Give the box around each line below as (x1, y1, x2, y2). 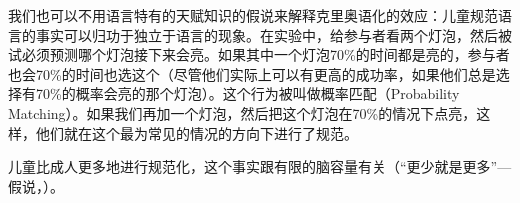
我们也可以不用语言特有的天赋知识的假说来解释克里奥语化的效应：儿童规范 (8, 5, 498, 25)
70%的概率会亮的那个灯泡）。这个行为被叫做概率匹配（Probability (35, 83, 460, 104)
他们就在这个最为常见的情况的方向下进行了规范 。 (35, 122, 358, 143)
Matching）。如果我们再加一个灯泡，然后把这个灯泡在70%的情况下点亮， (8, 102, 477, 123)
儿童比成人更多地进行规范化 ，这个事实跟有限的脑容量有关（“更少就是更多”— (8, 156, 512, 177)
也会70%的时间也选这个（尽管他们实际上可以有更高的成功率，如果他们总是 (8, 63, 496, 84)
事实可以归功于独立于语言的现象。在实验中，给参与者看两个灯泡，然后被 (35, 24, 512, 45)
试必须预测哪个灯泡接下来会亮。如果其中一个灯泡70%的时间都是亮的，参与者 (8, 44, 510, 65)
